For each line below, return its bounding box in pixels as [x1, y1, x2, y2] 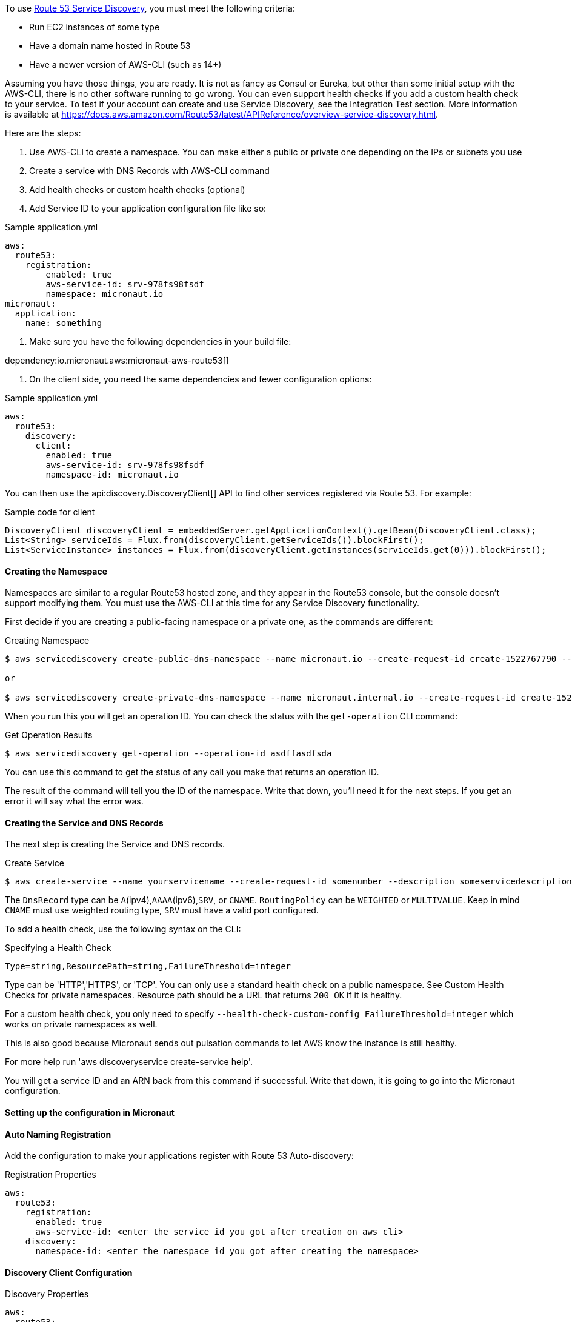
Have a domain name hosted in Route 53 [29, 41, 191, 51]
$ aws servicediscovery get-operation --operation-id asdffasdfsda [5, 749, 332, 759]
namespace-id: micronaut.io [45, 470, 179, 479]
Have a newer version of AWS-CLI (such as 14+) [29, 59, 222, 70]
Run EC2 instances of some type [29, 22, 160, 32]
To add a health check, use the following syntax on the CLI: [5, 924, 241, 935]
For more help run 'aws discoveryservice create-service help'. [5, 1057, 253, 1067]
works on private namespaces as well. [5, 1019, 158, 1030]
